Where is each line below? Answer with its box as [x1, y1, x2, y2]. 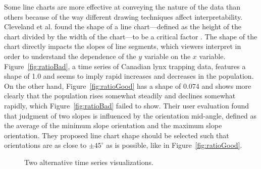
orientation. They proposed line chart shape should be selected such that [4, 130, 229, 140]
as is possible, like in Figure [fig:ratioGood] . [106, 140, 242, 150]
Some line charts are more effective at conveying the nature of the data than [4, 2, 241, 12]
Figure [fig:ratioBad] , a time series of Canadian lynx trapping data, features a [4, 61, 246, 71]
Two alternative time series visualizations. [24, 156, 153, 167]
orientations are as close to [4, 140, 87, 150]
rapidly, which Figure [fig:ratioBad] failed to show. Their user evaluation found [4, 100, 249, 110]
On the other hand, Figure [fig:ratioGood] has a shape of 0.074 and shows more [4, 80, 251, 91]
